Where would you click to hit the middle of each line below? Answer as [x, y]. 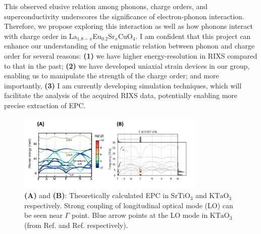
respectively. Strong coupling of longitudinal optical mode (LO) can [129, 205]
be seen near [43, 215]
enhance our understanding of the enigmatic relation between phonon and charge [129, 46]
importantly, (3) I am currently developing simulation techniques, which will [123, 85]
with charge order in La [41, 36]
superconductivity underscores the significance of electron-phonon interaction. [124, 16]
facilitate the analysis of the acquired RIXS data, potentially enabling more [121, 95]
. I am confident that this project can [193, 36]
